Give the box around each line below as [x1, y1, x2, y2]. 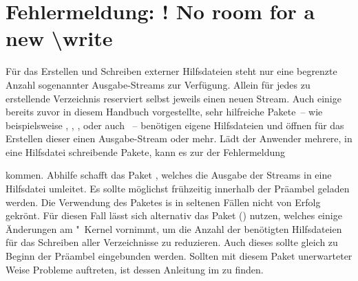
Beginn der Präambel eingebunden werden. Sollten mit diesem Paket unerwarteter [6, 249, 352, 263]
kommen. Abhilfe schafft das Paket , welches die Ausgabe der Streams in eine [6, 168, 332, 182]
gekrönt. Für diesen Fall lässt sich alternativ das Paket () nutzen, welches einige [6, 208, 342, 223]
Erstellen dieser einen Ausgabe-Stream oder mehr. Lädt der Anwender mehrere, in [6, 131, 352, 146]
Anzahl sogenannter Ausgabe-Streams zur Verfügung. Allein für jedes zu [6, 77, 310, 91]
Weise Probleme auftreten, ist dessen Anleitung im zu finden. [6, 262, 264, 276]
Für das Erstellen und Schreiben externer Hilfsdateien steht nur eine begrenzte [6, 64, 337, 78]
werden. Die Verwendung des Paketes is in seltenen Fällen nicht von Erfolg [6, 194, 321, 209]
